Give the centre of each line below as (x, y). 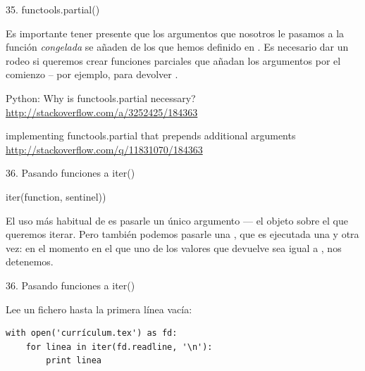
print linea (74, 361)
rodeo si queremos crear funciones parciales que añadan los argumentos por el (173, 60)
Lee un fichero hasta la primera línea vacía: (99, 309)
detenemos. (30, 262)
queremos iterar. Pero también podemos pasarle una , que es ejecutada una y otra (182, 234)
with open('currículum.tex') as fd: (92, 333)
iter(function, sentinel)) (56, 196)
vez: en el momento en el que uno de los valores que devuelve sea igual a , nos (174, 247)
